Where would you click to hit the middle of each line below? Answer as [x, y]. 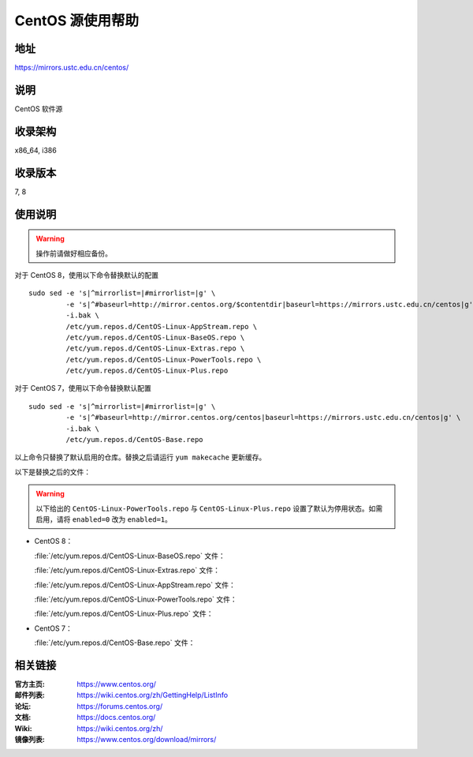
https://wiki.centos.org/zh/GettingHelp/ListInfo [153, 695]
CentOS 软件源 [39, 109]
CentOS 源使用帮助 [77, 21]
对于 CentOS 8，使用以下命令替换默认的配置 [87, 275]
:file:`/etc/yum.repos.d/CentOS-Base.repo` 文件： [115, 643]
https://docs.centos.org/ [116, 718]
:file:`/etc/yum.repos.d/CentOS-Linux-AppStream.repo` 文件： [135, 585]
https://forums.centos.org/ [120, 706]
